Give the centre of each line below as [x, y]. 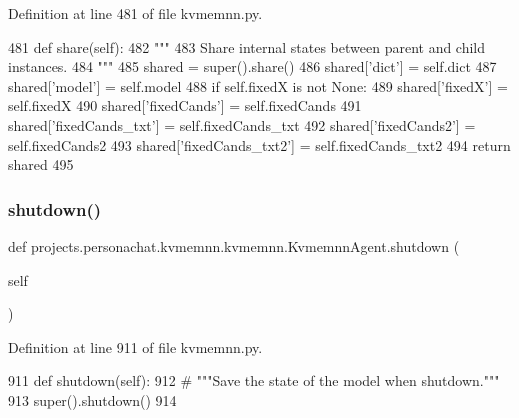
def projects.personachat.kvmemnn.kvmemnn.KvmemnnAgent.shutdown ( [234, 245]
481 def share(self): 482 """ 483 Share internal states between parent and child [247, 46]
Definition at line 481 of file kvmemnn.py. [135, 13]
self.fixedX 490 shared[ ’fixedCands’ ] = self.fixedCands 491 [185, 105]
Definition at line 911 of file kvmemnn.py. [135, 346]
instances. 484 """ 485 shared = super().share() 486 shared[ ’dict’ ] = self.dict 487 [252, 66]
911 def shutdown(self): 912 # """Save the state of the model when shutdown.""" [254, 380]
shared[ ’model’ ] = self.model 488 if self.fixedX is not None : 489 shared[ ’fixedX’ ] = [258, 85]
